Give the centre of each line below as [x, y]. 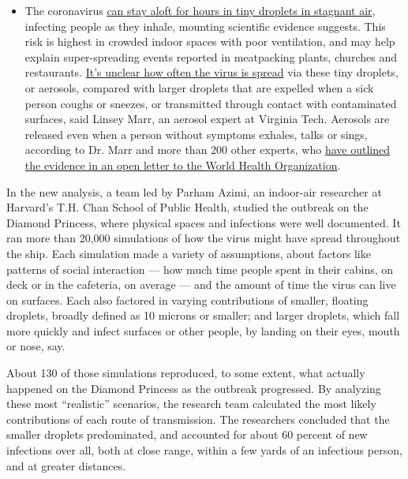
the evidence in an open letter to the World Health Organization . [183, 165]
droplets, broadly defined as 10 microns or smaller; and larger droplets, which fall [203, 315]
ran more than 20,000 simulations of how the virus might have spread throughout [204, 238]
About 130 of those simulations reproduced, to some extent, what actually [186, 373]
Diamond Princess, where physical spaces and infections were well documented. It [204, 222]
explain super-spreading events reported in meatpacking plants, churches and [211, 56]
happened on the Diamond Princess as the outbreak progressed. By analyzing [194, 388]
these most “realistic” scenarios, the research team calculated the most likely [191, 404]
